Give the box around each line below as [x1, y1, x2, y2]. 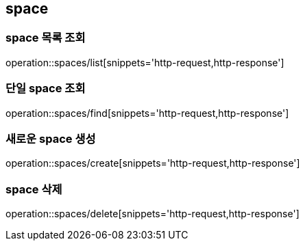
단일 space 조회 [5, 81, 86, 96]
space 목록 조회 [5, 31, 86, 45]
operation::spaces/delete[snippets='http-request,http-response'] [5, 208, 300, 220]
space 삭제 [5, 182, 62, 196]
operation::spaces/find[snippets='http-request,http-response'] [5, 107, 289, 119]
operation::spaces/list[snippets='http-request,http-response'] [5, 56, 284, 68]
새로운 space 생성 [5, 131, 96, 146]
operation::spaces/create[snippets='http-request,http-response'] [5, 157, 300, 169]
